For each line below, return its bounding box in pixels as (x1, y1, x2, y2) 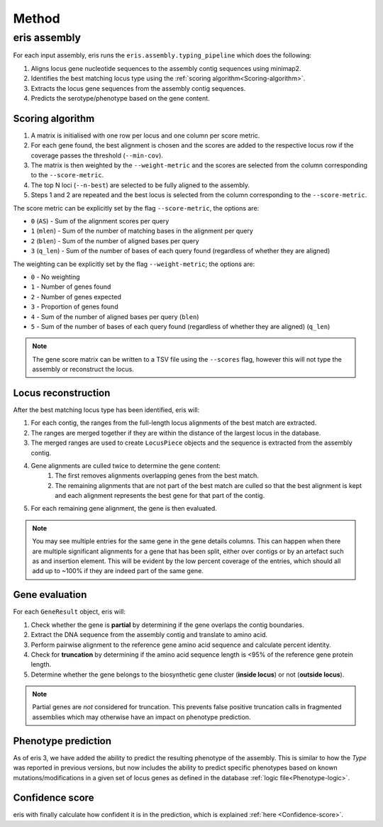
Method (13, 11, 60, 26)
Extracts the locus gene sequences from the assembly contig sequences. (30, 84, 246, 92)
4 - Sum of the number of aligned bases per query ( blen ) (30, 312, 199, 321)
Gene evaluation (13, 589, 87, 601)
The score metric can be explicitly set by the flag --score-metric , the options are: (13, 204, 260, 212)
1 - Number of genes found (30, 282, 111, 291)
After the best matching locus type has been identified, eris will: (13, 405, 200, 414)
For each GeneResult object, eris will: (13, 607, 126, 616)
